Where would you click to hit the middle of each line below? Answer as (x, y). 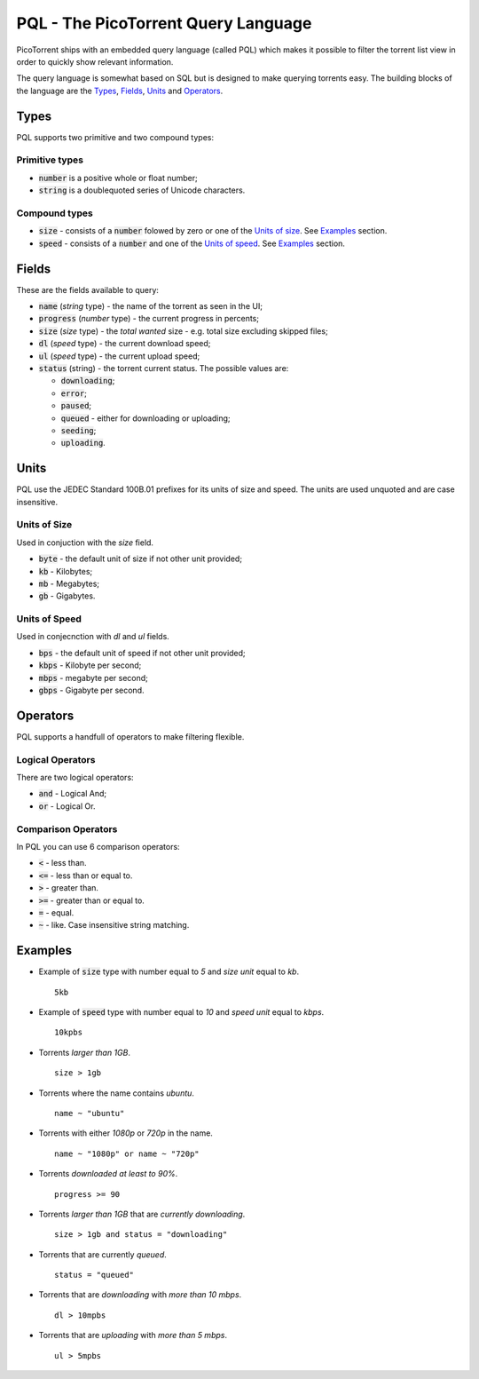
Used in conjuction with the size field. (85, 543)
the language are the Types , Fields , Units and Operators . (120, 91)
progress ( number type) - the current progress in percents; (149, 319)
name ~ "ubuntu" (90, 1113)
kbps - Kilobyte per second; (90, 665)
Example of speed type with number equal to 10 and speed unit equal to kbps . (181, 1011)
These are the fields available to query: (88, 289)
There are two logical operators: (75, 778)
